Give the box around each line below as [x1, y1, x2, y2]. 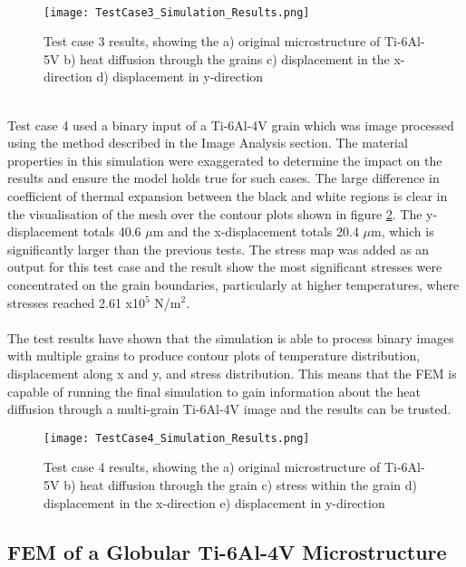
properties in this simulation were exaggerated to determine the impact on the [7, 150, 442, 169]
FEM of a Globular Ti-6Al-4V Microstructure [7, 537, 447, 565]
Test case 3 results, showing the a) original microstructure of [44, 32, 381, 51]
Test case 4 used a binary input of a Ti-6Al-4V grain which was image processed [7, 115, 454, 134]
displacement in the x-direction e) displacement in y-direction [44, 493, 385, 512]
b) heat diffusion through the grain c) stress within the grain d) [63, 475, 417, 494]
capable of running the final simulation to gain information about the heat [7, 381, 422, 400]
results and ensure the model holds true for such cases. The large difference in [7, 168, 440, 187]
